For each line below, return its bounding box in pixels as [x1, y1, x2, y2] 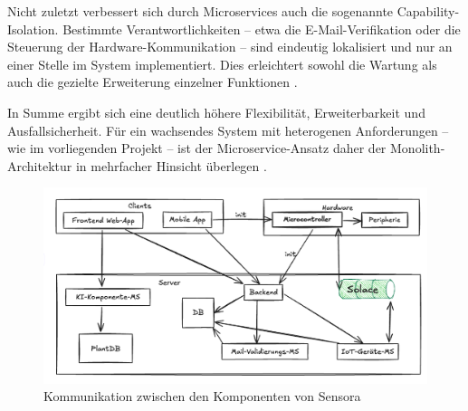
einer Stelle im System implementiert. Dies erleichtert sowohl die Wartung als [7, 54, 437, 73]
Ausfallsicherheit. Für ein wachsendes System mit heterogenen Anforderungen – [7, 120, 449, 139]
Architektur [7, 156, 72, 175]
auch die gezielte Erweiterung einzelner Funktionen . [7, 72, 298, 91]
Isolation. [7, 19, 59, 38]
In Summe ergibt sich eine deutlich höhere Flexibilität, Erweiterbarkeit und [7, 102, 425, 121]
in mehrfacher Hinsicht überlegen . [75, 156, 267, 175]
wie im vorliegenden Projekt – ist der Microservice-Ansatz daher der [7, 139, 387, 158]
